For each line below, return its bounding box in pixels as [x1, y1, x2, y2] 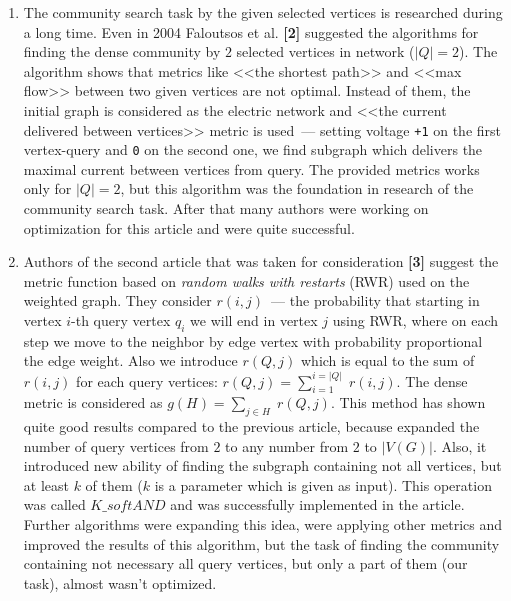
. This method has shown [330, 392, 486, 413]
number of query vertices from [23, 435, 209, 456]
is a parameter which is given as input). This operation [154, 474, 492, 495]
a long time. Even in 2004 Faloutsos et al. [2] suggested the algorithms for [23, 21, 479, 42]
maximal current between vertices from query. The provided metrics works [23, 158, 480, 179]
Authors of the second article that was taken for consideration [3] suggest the [23, 251, 499, 272]
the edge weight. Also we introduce [23, 350, 238, 371]
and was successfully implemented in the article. [170, 494, 465, 515]
